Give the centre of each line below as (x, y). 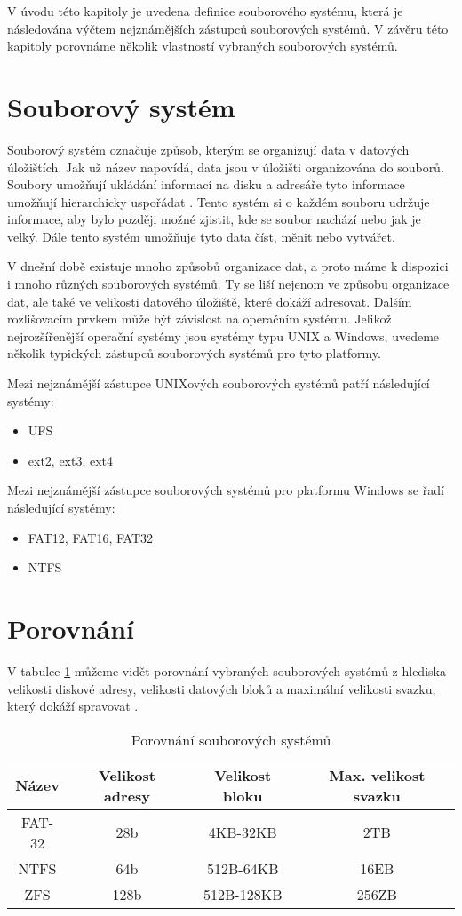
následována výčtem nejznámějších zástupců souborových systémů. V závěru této (228, 28)
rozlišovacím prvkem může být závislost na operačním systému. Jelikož (199, 319)
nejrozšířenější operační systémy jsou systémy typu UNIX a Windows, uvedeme (223, 335)
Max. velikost (377, 775)
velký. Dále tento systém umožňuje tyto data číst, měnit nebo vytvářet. (201, 236)
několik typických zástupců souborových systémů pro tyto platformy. (194, 353)
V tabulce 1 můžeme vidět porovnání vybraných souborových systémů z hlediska (227, 670)
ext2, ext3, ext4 (71, 460)
